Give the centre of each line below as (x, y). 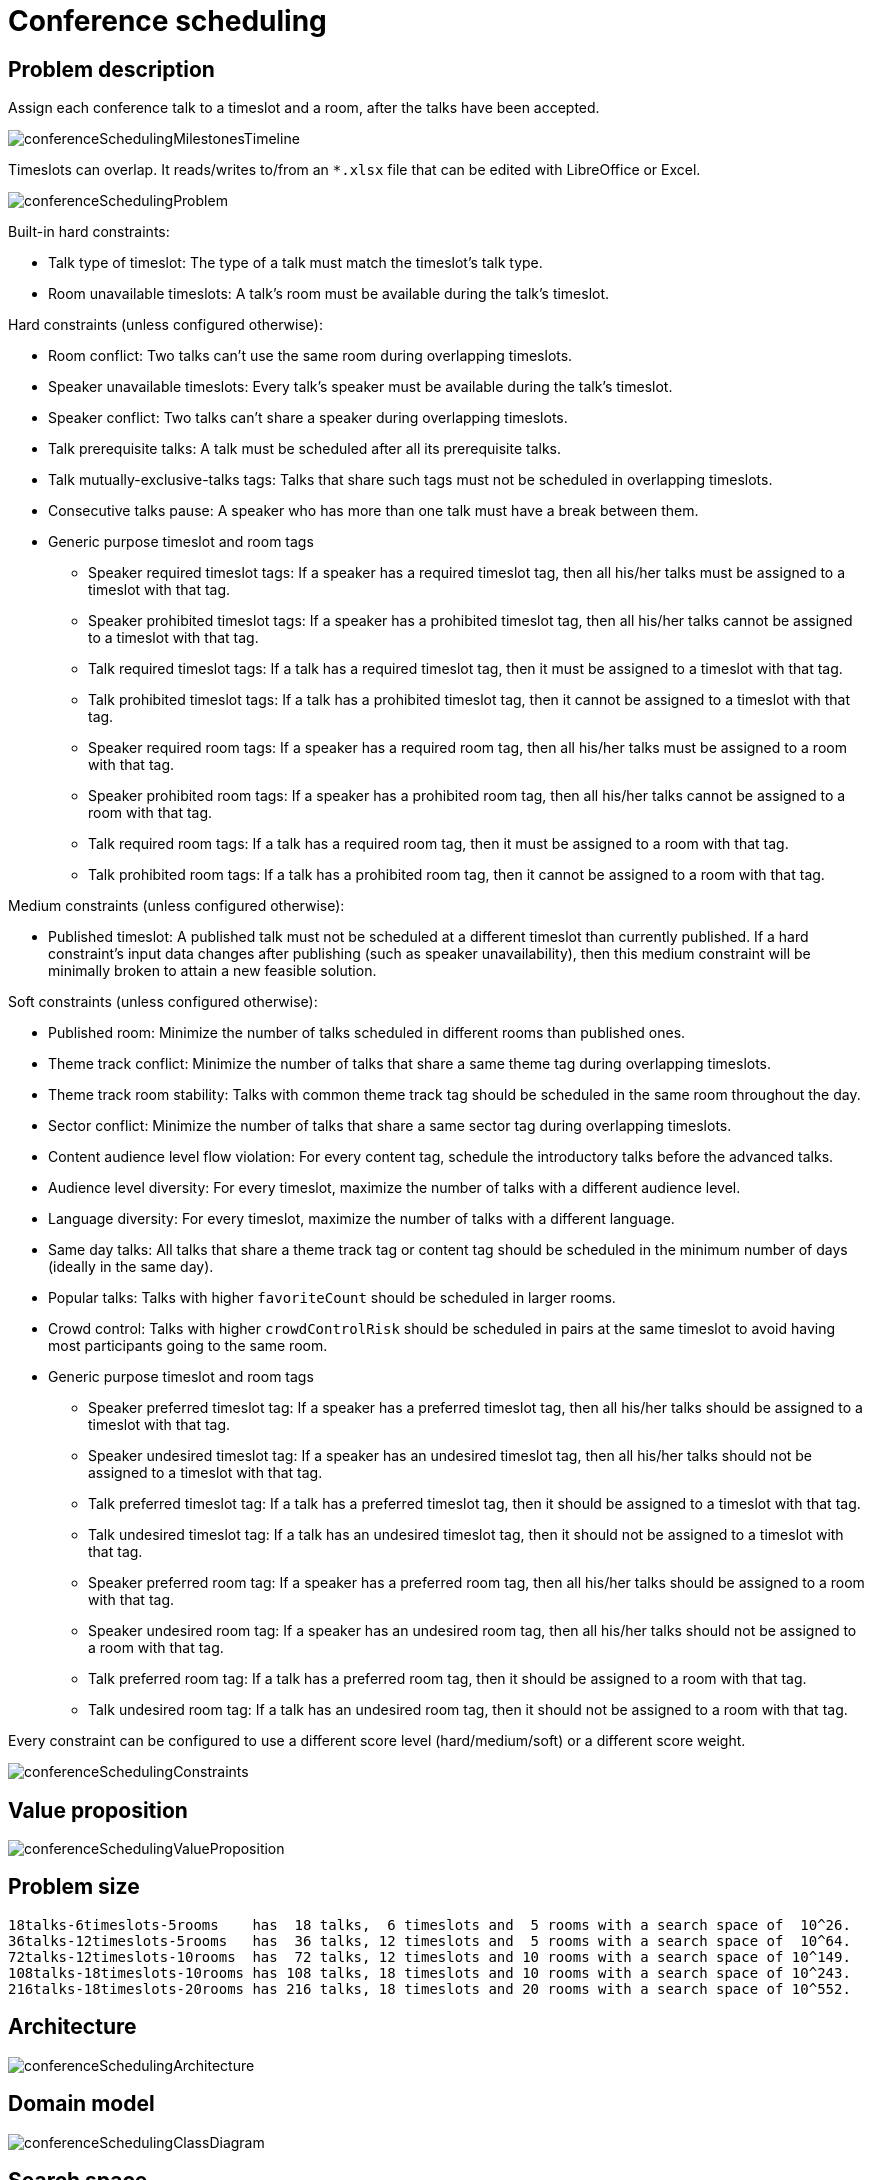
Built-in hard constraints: (89, 232)
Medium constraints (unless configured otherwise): (176, 906)
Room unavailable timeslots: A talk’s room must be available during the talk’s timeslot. (329, 294)
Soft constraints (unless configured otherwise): (163, 1002)
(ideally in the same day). (131, 1267)
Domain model (81, 2104)
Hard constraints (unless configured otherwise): (165, 325)
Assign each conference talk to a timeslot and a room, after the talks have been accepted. (304, 108)
